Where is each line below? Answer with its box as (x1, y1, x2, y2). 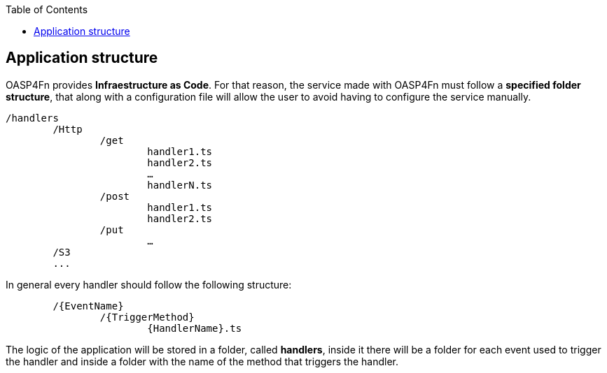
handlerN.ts (147, 179, 213, 191)
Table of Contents (6, 3, 88, 15)
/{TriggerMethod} (99, 311, 195, 323)
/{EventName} (53, 300, 124, 312)
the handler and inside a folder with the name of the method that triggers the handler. (6, 355, 398, 367)
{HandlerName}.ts (147, 322, 242, 334)
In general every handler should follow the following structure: (6, 278, 292, 291)
